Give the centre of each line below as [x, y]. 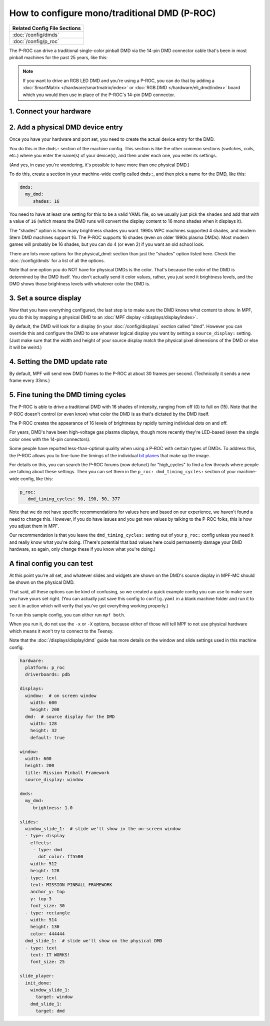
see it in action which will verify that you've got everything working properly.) [89, 605]
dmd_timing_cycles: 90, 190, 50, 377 [74, 499]
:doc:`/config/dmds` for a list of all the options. [57, 261]
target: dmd [50, 1011]
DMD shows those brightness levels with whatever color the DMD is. [80, 284]
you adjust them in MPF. [34, 526]
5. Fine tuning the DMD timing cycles [67, 395]
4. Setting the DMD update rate [58, 361]
